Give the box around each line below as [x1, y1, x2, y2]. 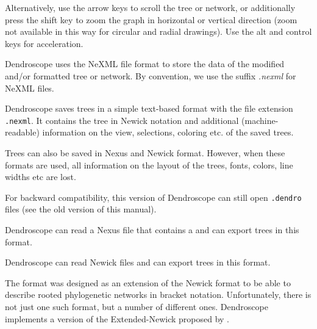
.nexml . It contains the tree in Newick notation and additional [5, 114, 239, 126]
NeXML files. [5, 81, 54, 94]
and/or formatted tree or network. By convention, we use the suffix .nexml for [5, 69, 296, 82]
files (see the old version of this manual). [5, 203, 157, 215]
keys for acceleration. [5, 37, 84, 49]
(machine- [241, 114, 279, 126]
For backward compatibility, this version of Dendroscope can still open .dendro [5, 190, 302, 203]
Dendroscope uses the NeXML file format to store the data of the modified [5, 57, 285, 70]
